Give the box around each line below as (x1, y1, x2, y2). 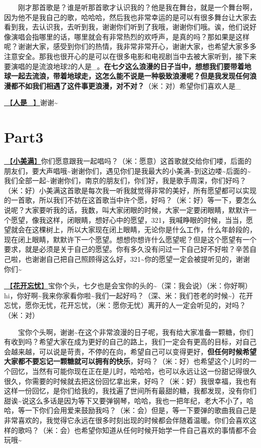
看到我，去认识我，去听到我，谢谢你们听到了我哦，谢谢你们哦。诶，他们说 (4, 22, 249, 32)
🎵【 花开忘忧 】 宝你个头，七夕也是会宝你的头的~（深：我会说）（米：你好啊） (4, 280, 252, 291)
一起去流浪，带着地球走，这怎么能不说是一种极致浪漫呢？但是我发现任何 (11, 71, 249, 81)
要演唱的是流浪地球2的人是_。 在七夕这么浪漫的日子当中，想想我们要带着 (4, 61, 244, 71)
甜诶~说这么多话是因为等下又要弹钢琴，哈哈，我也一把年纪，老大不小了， (4, 395, 246, 405)
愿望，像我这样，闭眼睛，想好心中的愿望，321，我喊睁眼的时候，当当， (11, 214, 246, 225)
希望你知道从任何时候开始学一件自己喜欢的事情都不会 (81, 424, 256, 435)
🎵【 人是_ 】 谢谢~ (4, 97, 58, 108)
